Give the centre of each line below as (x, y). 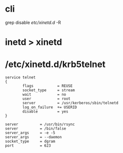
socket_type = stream (49, 90)
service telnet (20, 77)
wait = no (44, 95)
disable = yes (45, 112)
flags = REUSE (48, 86)
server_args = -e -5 (30, 133)
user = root (46, 99)
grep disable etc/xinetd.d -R (33, 22)
